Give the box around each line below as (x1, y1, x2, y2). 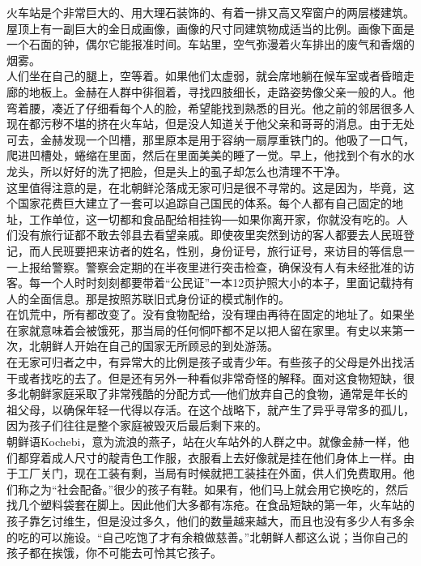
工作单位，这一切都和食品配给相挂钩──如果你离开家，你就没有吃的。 (28, 210, 397, 227)
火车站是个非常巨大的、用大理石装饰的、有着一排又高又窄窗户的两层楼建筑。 (6, 4, 415, 20)
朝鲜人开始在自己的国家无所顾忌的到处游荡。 (40, 337, 279, 354)
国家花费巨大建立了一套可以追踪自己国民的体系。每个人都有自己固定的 (17, 195, 392, 212)
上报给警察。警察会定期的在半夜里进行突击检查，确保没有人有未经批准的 (17, 258, 403, 275)
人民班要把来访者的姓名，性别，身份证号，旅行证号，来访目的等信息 (40, 242, 403, 259)
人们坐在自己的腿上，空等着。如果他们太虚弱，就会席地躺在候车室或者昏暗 (6, 67, 403, 84)
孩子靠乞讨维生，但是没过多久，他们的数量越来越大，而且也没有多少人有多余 (6, 512, 415, 529)
